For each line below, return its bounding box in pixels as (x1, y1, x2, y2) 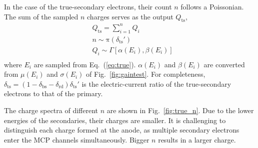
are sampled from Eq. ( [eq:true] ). (33, 59, 136, 69)
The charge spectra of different (4, 105, 98, 115)
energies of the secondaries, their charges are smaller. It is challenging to (4, 115, 226, 125)
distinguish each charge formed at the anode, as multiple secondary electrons (4, 125, 239, 135)
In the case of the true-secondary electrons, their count (4, 1, 172, 11)
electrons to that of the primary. (4, 88, 103, 99)
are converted (203, 59, 245, 69)
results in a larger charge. (158, 134, 236, 145)
